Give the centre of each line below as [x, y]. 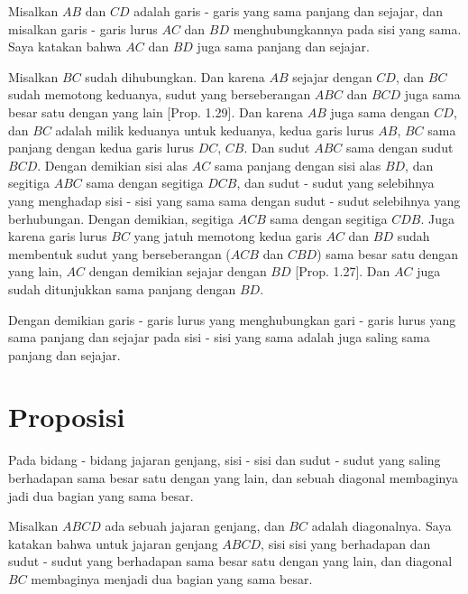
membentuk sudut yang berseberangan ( [119, 253]
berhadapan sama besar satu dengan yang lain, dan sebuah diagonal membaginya [233, 478]
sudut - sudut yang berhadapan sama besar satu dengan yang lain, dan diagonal [230, 561]
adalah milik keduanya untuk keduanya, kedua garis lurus [215, 130]
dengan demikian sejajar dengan [178, 271]
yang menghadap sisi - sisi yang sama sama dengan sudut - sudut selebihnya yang [234, 200]
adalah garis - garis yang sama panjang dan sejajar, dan [288, 11]
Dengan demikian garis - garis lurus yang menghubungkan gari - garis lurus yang [232, 319]
